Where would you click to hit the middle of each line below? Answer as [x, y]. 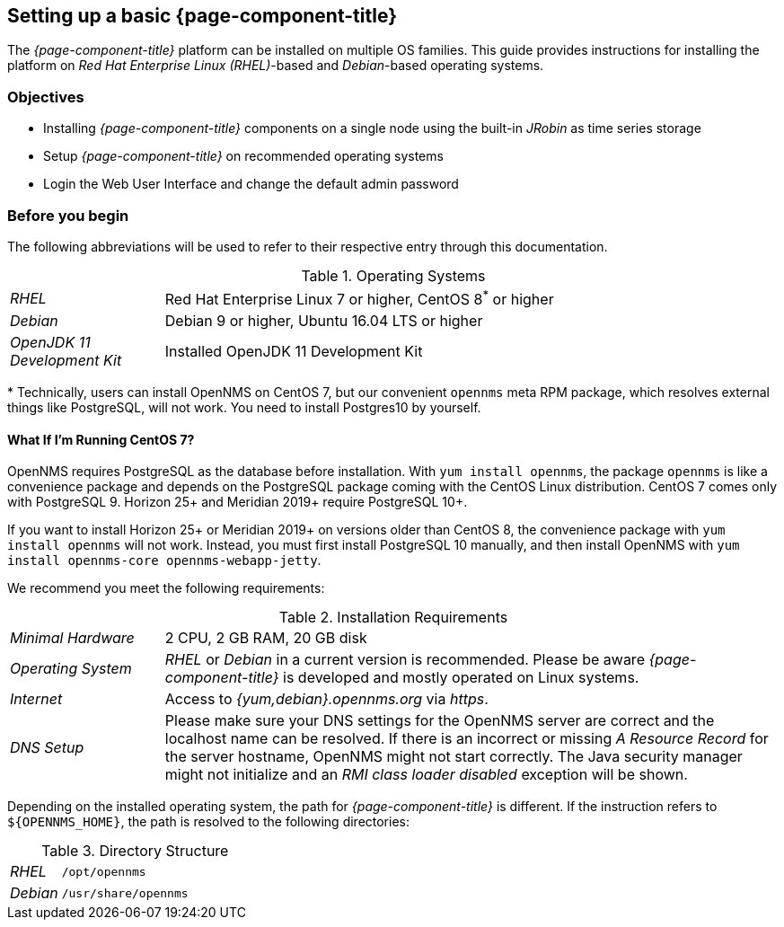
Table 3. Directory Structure [135, 851]
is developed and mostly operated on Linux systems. [461, 678]
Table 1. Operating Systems [393, 275]
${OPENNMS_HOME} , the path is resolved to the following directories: [209, 822]
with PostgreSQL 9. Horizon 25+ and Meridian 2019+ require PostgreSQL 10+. [238, 502]
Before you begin [68, 215]
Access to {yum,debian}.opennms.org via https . [326, 699]
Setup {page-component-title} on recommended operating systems [243, 156]
